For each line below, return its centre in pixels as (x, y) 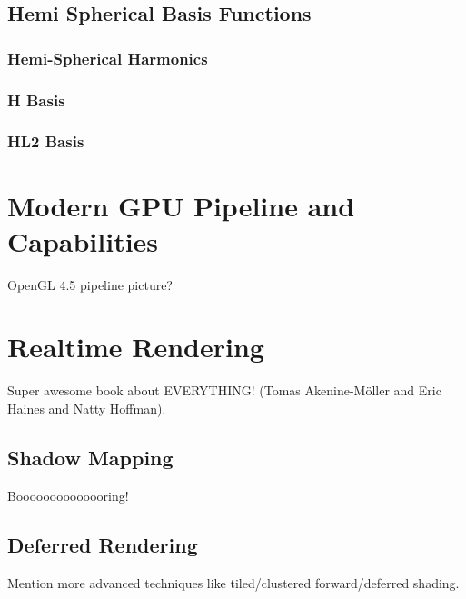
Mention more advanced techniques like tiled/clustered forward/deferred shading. (233, 582)
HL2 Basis (46, 141)
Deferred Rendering (103, 544)
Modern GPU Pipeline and (181, 205)
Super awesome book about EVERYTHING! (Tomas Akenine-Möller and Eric (224, 390)
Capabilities (83, 240)
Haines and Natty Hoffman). (87, 408)
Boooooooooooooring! (68, 495)
